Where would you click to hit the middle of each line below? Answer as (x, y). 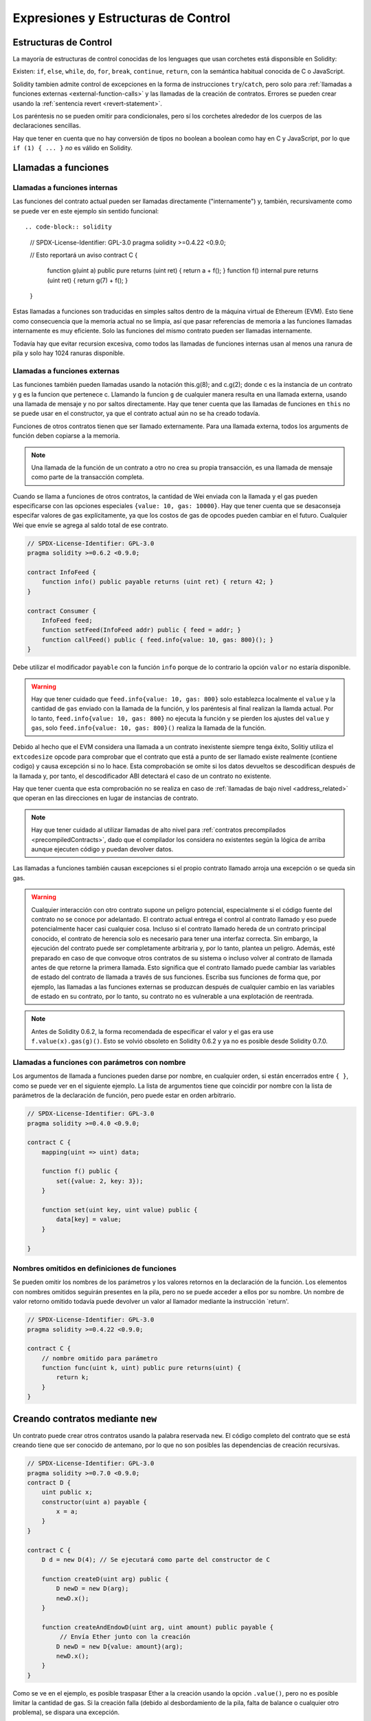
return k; (72, 1377)
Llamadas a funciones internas (65, 187)
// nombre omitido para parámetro (100, 1358)
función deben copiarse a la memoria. (66, 436)
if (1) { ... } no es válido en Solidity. (73, 148)
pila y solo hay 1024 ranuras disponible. (69, 353)
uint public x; (67, 1492)
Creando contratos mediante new (85, 1418)
